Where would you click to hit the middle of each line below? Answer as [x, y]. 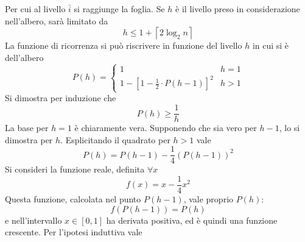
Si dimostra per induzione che [61, 98]
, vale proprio [209, 199]
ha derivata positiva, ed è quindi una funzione [192, 220]
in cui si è [271, 45]
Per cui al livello [35, 9]
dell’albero [24, 57]
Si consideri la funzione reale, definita [75, 169]
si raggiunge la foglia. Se [119, 9]
